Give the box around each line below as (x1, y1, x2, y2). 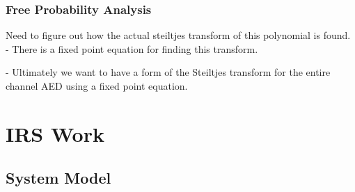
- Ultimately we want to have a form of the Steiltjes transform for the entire (6, 65, 331, 79)
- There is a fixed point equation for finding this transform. (6, 41, 258, 56)
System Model (6, 167, 111, 189)
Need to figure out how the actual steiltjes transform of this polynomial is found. (6, 28, 351, 42)
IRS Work (6, 119, 104, 147)
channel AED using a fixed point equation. (6, 79, 188, 93)
